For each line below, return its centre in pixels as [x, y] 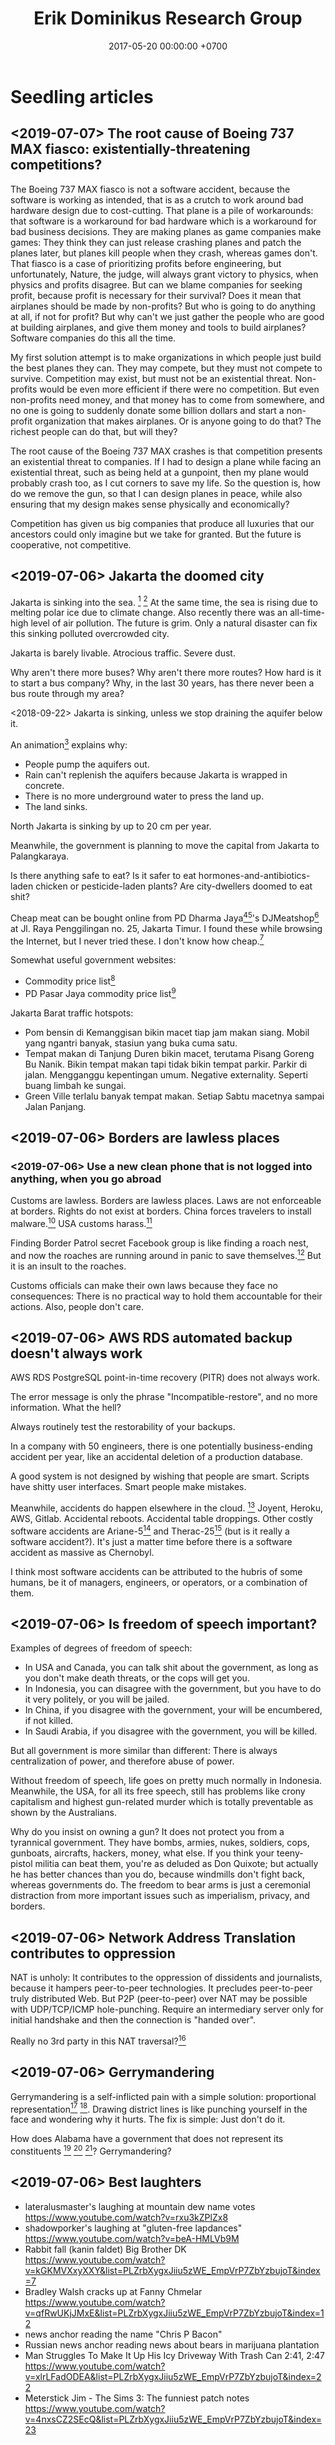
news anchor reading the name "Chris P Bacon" [123, 2334]
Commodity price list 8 [70, 980]
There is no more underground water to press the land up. [144, 796]
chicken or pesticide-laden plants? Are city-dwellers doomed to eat [174, 886]
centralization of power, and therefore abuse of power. [122, 1761]
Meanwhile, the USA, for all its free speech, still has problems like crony [158, 1791]
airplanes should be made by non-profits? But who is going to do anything [163, 306]
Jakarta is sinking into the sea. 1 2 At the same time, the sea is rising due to [164, 601]
